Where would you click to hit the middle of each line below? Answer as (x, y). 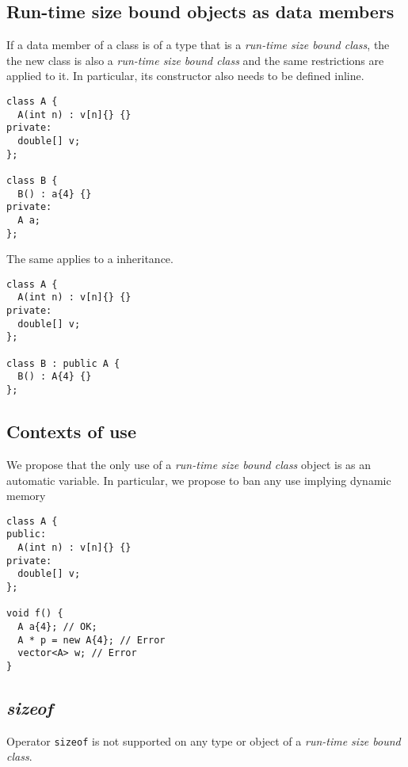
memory (26, 496)
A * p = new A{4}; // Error (92, 640)
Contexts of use (71, 431)
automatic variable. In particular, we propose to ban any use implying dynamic (199, 480)
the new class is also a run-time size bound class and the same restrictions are (195, 60)
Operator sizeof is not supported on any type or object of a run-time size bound (204, 740)
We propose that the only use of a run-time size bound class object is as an (189, 464)
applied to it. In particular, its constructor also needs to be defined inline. (185, 76)
